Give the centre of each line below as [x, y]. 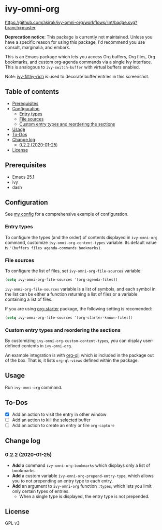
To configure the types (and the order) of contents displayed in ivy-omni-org [81, 237]
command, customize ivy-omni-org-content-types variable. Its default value [81, 242]
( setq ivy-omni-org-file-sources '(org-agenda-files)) [61, 280]
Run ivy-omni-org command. [34, 387]
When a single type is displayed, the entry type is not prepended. [84, 496]
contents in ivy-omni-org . [47, 346]
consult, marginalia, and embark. [38, 47]
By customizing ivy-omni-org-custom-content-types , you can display [74, 341]
